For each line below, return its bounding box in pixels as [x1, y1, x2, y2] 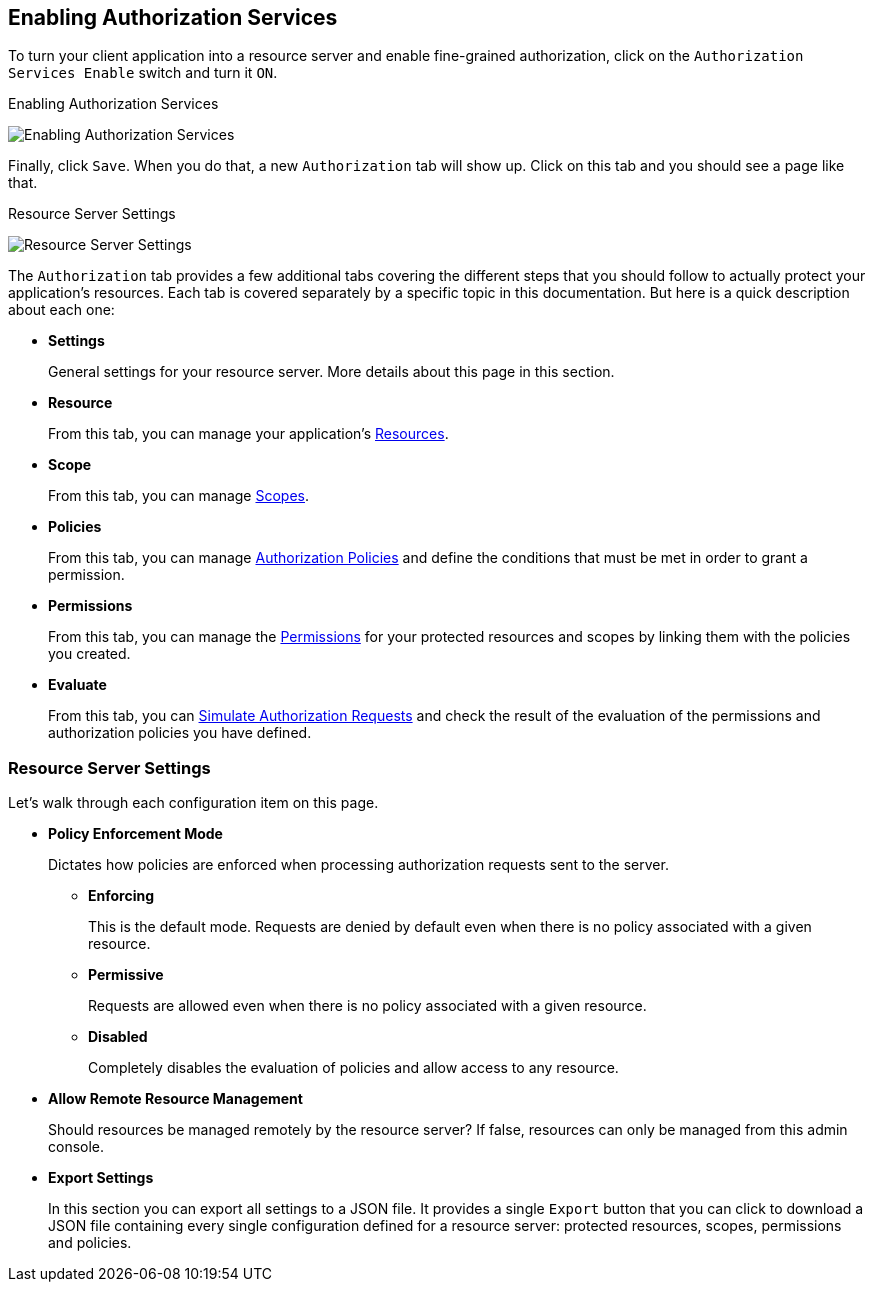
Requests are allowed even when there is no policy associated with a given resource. [88, 997, 647, 1015]
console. [48, 1138, 105, 1156]
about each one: [8, 301, 115, 319]
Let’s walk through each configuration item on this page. [8, 794, 379, 812]
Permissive [88, 966, 164, 984]
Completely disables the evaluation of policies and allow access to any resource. [88, 1059, 619, 1077]
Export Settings [48, 1169, 154, 1187]
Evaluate [48, 676, 107, 694]
